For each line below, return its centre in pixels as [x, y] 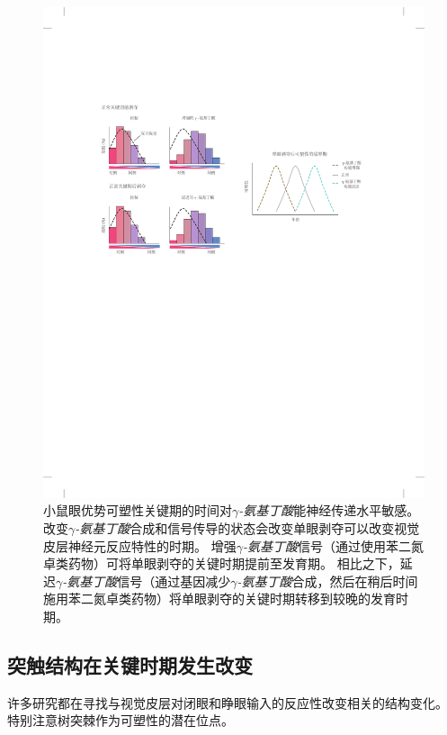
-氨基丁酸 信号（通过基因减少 [147, 581]
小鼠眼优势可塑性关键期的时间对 [138, 510]
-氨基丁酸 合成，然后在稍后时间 [327, 581]
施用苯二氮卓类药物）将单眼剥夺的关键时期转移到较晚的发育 [219, 599]
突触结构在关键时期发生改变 [130, 664]
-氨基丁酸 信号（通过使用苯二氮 [333, 545]
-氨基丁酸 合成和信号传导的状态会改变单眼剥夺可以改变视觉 [247, 527]
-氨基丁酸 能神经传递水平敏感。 [329, 510]
